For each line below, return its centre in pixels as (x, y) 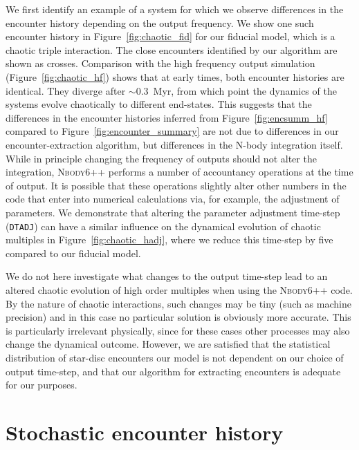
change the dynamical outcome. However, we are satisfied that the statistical (168, 344)
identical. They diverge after (66, 90)
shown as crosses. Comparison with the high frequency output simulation (160, 63)
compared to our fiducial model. (73, 253)
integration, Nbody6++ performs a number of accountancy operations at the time (179, 172)
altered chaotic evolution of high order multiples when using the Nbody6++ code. (179, 289)
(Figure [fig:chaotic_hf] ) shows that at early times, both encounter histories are (175, 76)
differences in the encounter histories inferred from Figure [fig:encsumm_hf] (167, 117)
